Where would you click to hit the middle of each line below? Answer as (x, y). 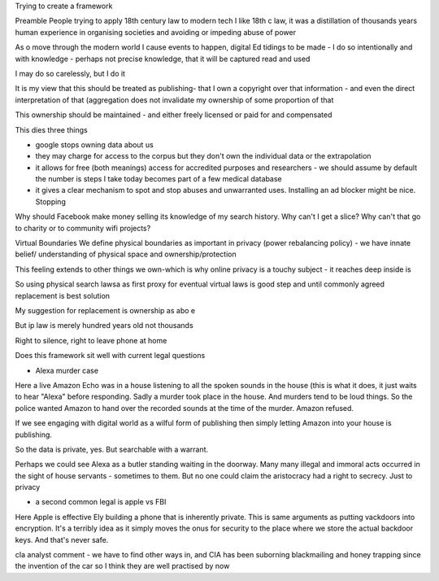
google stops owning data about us (94, 144)
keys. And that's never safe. (62, 539)
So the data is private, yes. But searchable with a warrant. (112, 449)
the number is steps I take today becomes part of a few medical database (159, 179)
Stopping (51, 201)
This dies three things (52, 129)
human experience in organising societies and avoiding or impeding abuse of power (156, 32)
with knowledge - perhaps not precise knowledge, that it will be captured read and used (163, 59)
